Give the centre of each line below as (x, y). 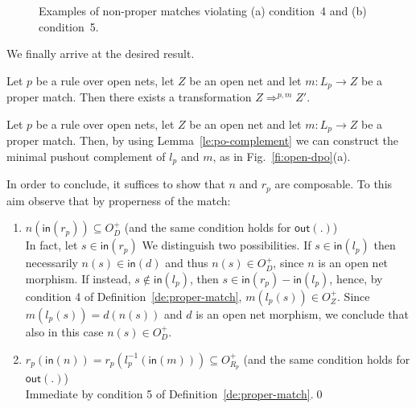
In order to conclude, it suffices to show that (116, 184)
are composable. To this (334, 184)
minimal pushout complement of (86, 156)
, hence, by (356, 278)
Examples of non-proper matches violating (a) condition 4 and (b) (203, 10)
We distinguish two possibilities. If (227, 245)
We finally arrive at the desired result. (101, 54)
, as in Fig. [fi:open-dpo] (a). (282, 156)
